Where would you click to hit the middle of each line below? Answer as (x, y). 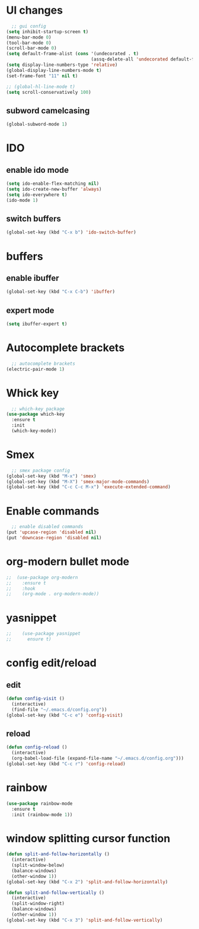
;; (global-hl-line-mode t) (41, 87)
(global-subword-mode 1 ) (37, 124)
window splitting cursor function (88, 838)
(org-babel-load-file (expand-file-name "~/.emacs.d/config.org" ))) (98, 759)
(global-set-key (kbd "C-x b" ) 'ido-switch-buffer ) (71, 232)
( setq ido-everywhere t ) (37, 195)
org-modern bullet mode (68, 562)
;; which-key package (38, 409)
